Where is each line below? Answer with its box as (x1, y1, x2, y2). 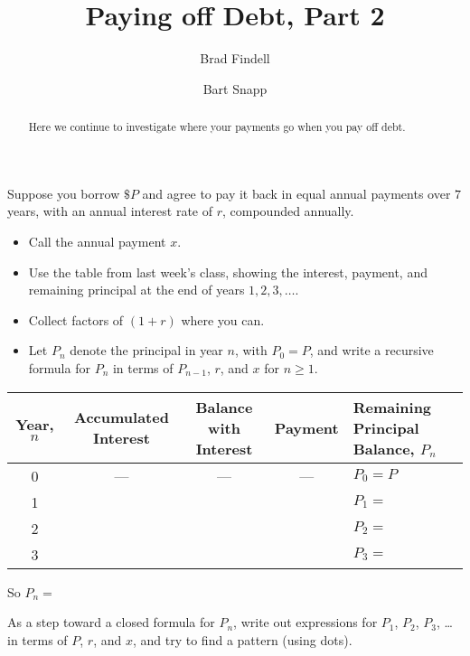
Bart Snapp (202, 79, 268, 98)
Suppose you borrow (7, 183, 120, 202)
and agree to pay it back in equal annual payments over (142, 183, 451, 202)
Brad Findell (200, 49, 270, 68)
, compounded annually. (222, 201, 354, 220)
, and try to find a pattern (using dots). (132, 630, 352, 649)
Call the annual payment (28, 231, 166, 250)
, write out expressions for (233, 613, 378, 632)
